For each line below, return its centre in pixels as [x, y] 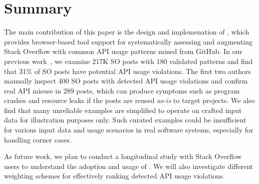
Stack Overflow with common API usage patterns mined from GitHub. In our [123, 51]
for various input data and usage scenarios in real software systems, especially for [129, 130]
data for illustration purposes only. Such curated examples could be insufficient [125, 120]
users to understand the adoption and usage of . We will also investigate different [128, 166]
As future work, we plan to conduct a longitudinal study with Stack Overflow [123, 156]
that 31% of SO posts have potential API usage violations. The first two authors [128, 71]
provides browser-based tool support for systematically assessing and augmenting [128, 41]
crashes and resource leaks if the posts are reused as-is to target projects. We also [129, 100]
